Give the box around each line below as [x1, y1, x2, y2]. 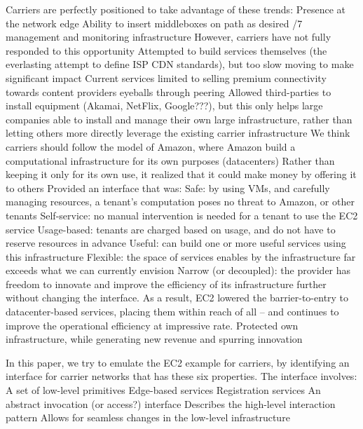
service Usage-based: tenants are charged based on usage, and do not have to [6, 222, 336, 236]
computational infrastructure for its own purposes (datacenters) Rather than [6, 153, 335, 168]
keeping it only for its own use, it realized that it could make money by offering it [6, 167, 357, 182]
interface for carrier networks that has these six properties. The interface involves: [6, 369, 357, 383]
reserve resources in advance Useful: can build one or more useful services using [6, 236, 346, 250]
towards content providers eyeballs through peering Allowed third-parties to [6, 84, 331, 99]
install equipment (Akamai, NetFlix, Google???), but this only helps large [6, 98, 323, 113]
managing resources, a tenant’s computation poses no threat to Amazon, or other [6, 194, 355, 209]
